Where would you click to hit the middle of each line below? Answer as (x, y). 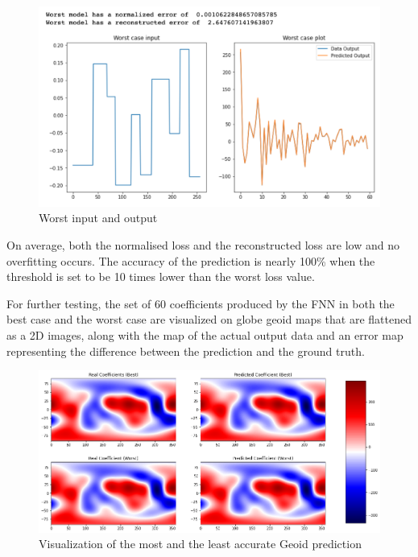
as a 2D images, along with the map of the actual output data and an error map (205, 335)
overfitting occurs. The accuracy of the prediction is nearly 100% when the (191, 260)
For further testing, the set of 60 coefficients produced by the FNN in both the (201, 303)
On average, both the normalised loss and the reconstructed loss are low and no (203, 245)
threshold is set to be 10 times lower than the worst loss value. (161, 276)
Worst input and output (98, 218)
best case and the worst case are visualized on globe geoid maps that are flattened (209, 319)
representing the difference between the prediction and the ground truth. (186, 351)
